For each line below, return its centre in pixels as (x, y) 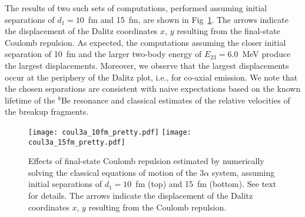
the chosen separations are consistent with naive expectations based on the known (153, 89)
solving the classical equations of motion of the (113, 172)
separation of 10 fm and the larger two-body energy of (103, 54)
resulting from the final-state (228, 31)
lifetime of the (30, 100)
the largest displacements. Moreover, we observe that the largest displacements (147, 65)
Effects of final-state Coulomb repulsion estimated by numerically (146, 161)
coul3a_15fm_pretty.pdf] (77, 142)
